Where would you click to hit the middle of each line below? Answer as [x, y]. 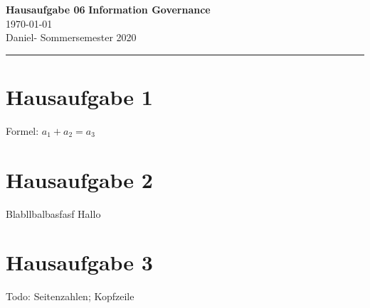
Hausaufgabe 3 [79, 262]
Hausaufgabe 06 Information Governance [108, 9]
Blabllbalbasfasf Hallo [53, 213]
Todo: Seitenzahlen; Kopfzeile [70, 296]
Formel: [22, 130]
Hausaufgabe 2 [79, 179]
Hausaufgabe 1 [79, 96]
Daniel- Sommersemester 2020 [71, 37]
